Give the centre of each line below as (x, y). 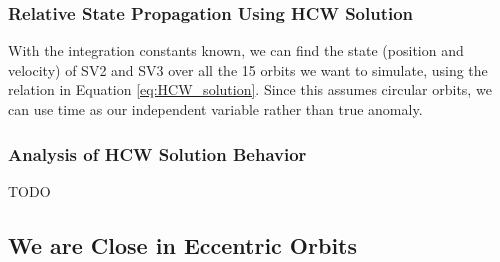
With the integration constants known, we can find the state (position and (236, 50)
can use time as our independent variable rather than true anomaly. (215, 109)
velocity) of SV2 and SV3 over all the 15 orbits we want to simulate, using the (248, 69)
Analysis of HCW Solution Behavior (157, 153)
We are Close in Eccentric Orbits (182, 244)
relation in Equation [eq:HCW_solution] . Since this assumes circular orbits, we (250, 89)
